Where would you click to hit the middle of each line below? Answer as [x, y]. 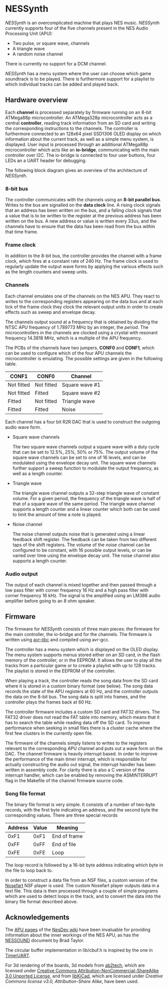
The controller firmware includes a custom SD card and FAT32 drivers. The [82, 712]
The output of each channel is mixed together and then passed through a [81, 585]
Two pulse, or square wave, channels [51, 43]
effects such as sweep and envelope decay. [51, 312]
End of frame [67, 836]
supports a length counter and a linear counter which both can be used [86, 509]
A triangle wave [29, 48]
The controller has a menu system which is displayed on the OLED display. [82, 649]
